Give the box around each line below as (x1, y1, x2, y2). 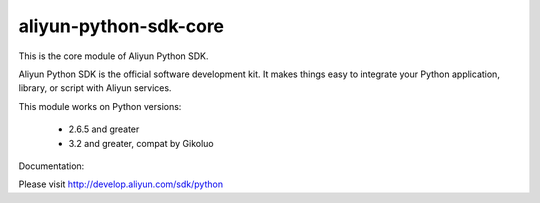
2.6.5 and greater (68, 123, 140, 135)
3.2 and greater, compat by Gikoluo (68, 137, 214, 149)
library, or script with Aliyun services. (18, 82, 172, 94)
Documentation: (18, 160, 85, 172)
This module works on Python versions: (18, 100, 182, 112)
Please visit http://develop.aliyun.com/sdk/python (18, 178, 224, 190)
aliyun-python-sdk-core (18, 15, 225, 37)
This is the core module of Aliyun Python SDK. (18, 50, 209, 62)
